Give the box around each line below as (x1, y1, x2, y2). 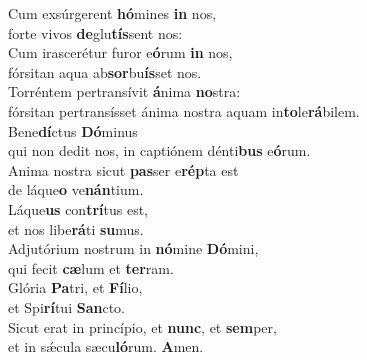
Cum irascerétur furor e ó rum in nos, (8, 42, 233, 63)
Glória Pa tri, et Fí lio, (8, 277, 143, 298)
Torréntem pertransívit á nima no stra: (8, 81, 241, 102)
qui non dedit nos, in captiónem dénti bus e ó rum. (8, 140, 311, 161)
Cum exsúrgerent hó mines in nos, (8, 3, 217, 23)
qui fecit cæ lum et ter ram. (8, 257, 174, 278)
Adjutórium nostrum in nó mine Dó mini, (8, 238, 259, 259)
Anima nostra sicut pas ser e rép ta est (8, 159, 239, 180)
